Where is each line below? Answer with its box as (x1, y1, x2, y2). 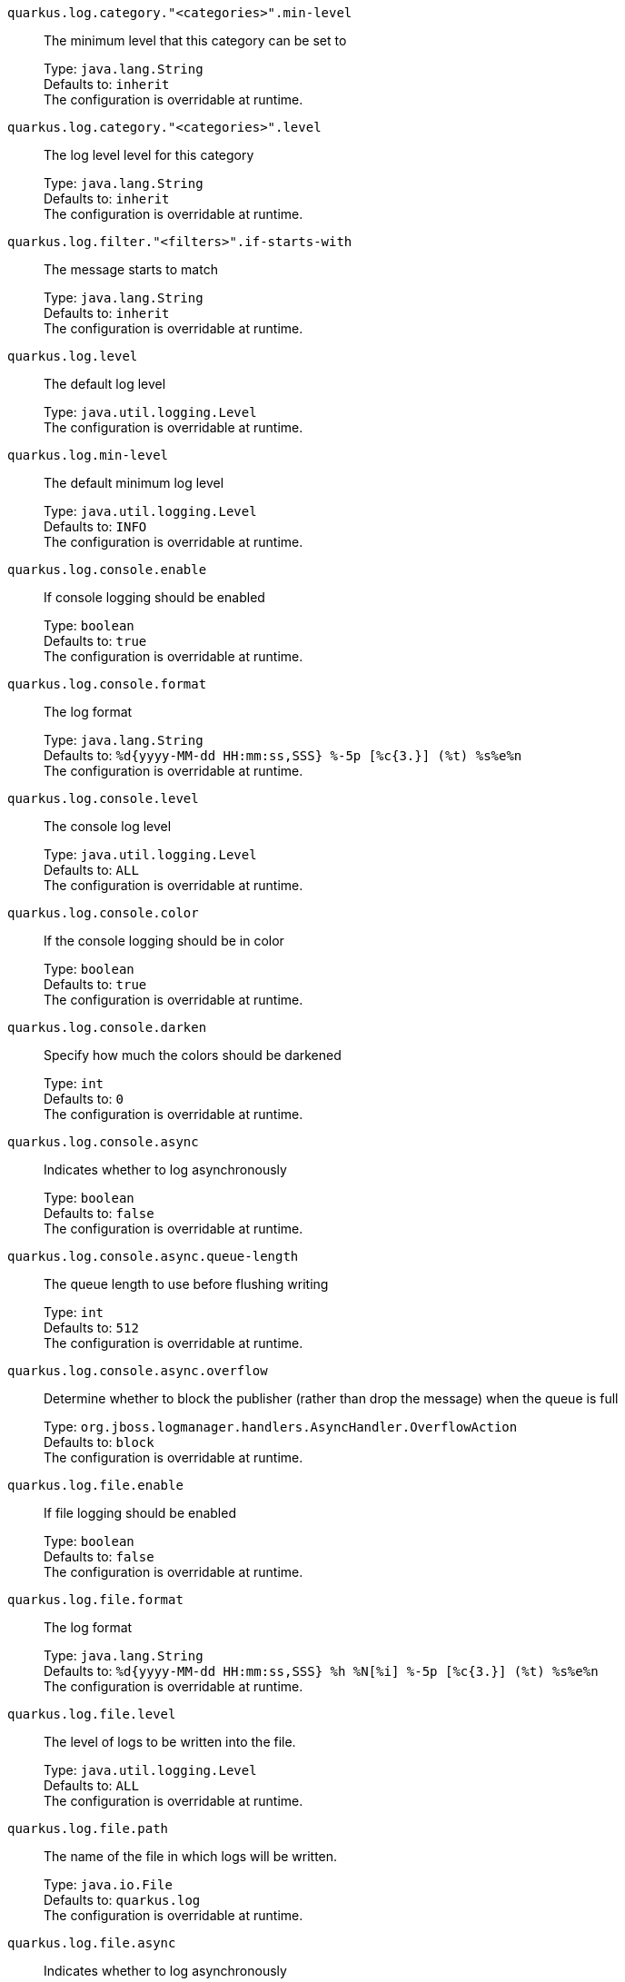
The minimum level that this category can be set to (44, 33, 347, 48)
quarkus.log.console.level (7, 791, 199, 806)
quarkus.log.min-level (7, 448, 169, 462)
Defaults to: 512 (44, 1320, 139, 1335)
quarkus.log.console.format (7, 677, 207, 691)
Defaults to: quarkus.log (44, 1892, 201, 1908)
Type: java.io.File (44, 1877, 173, 1892)
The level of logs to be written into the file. (44, 1734, 296, 1749)
